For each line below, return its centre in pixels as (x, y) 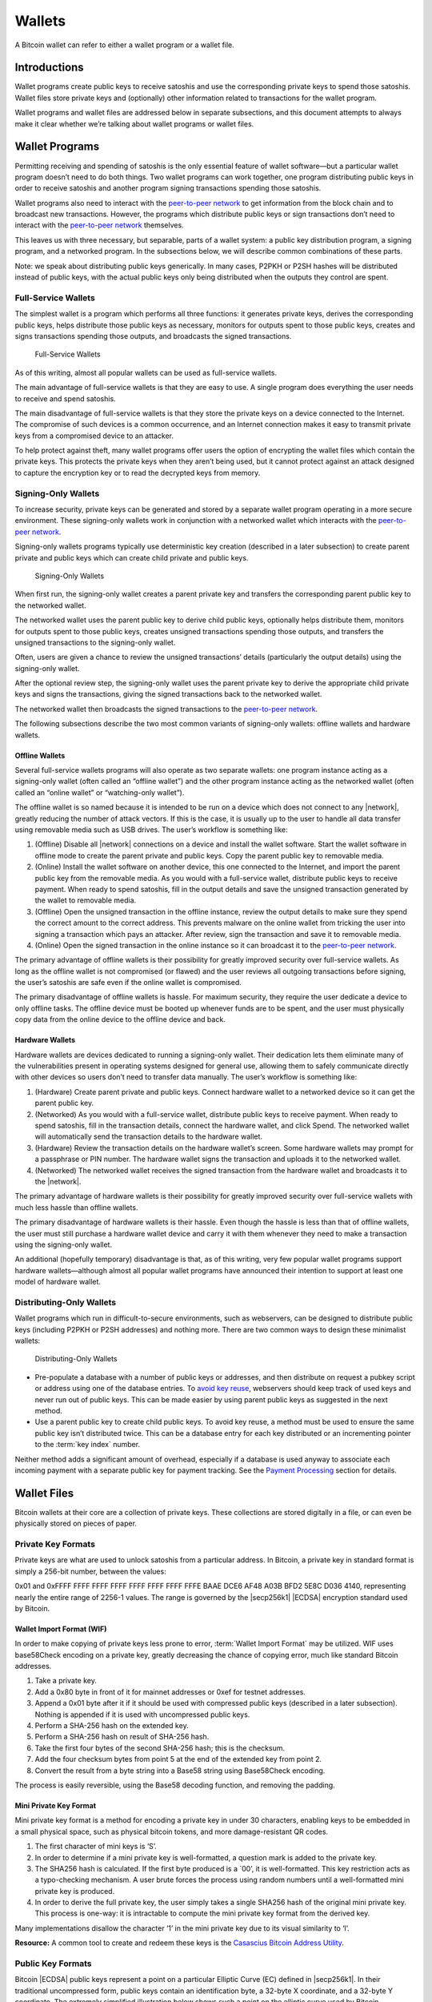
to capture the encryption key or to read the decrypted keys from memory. (138, 472)
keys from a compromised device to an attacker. (94, 436)
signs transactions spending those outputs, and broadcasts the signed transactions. (153, 336)
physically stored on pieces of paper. (76, 1524)
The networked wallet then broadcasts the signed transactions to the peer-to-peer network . (166, 709)
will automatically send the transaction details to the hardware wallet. (149, 1136)
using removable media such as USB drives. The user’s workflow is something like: (151, 830)
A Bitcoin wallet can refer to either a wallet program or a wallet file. (125, 45)
